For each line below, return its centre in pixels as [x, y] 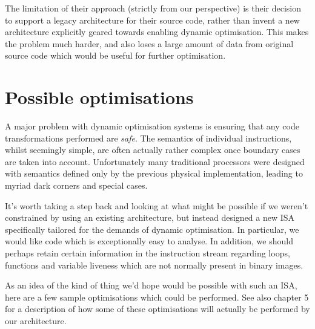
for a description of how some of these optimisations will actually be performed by [157, 309]
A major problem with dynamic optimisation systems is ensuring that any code [152, 126]
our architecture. [36, 321]
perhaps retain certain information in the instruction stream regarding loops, [148, 253]
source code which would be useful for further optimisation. [115, 55]
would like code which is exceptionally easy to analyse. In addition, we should [149, 241]
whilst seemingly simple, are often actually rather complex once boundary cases [153, 150]
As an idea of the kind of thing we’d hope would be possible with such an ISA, [151, 285]
